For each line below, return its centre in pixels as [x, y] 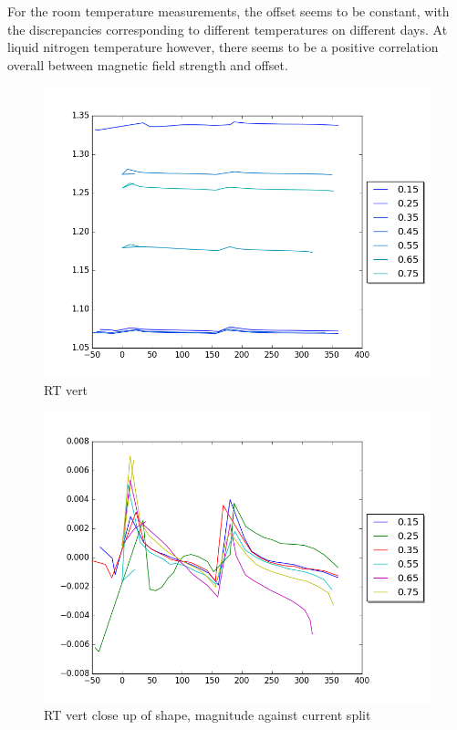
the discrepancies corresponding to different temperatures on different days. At [228, 29]
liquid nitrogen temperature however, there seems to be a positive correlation [223, 47]
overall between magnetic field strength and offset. [148, 64]
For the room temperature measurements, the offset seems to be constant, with [228, 11]
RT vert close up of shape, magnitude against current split [208, 715]
